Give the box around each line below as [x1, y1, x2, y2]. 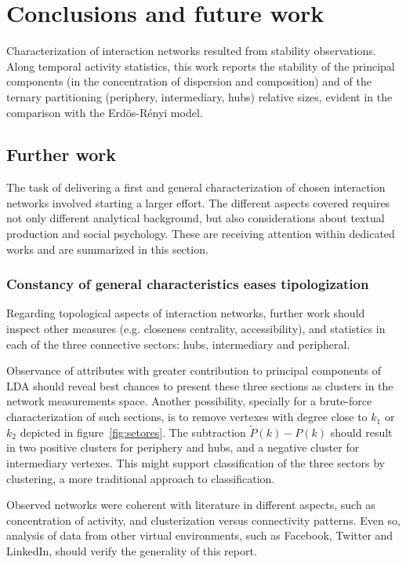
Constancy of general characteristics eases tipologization [6, 274, 369, 294]
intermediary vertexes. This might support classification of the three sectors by [6, 455, 385, 471]
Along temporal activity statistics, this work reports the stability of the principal [6, 57, 395, 74]
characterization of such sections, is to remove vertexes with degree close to [6, 408, 368, 425]
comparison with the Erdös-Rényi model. [6, 104, 203, 120]
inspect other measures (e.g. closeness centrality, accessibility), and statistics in [6, 320, 386, 337]
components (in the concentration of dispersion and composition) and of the [6, 73, 372, 90]
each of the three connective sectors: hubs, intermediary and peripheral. [6, 335, 350, 352]
